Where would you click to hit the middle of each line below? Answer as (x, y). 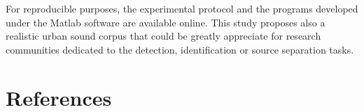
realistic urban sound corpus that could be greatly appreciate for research (163, 36)
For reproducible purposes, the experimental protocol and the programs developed (182, 8)
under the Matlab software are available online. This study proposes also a (166, 22)
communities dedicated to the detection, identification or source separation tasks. (180, 49)
